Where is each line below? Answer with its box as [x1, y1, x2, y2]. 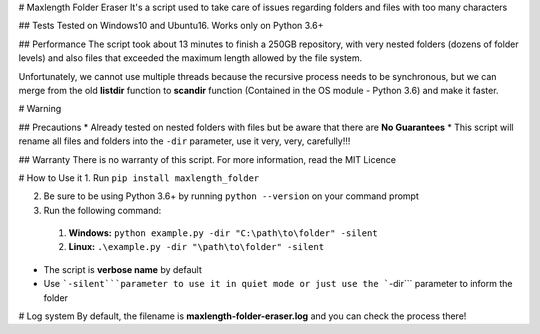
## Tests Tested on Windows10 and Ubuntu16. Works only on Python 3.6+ [18, 20, 324, 32]
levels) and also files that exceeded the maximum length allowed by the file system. [18, 52, 363, 64]
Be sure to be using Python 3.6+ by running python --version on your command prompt [43, 190, 419, 202]
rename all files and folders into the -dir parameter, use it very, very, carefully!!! [18, 135, 351, 147]
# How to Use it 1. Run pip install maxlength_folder [18, 171, 260, 184]
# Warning [18, 103, 62, 115]
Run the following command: [43, 204, 162, 216]
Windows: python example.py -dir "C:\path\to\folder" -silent [68, 227, 379, 239]
